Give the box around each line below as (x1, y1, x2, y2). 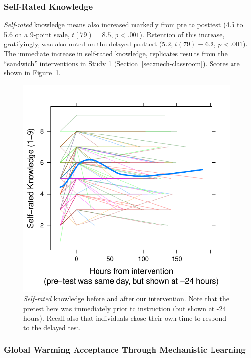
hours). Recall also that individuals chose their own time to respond (23, 313, 227, 323)
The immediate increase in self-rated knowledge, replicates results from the (4, 48, 228, 58)
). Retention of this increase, (139, 29, 225, 39)
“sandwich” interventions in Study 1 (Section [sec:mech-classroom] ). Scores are (4, 58, 240, 68)
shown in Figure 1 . (4, 67, 61, 78)
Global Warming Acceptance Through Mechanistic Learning (4, 343, 246, 355)
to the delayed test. (23, 322, 81, 333)
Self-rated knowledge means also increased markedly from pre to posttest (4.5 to (4, 20, 243, 30)
